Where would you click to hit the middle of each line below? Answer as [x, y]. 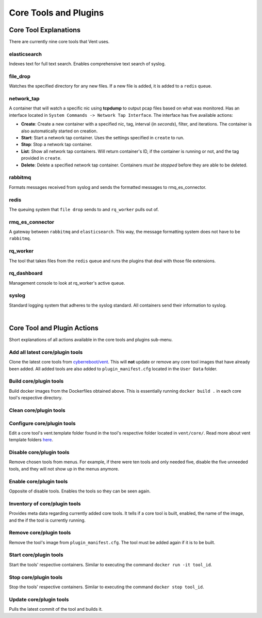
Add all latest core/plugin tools [46, 352]
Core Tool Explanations [45, 30]
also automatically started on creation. [59, 131]
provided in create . [41, 158]
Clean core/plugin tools [37, 410]
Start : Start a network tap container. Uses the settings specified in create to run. [103, 138]
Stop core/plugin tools [36, 577]
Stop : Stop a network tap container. [57, 145]
